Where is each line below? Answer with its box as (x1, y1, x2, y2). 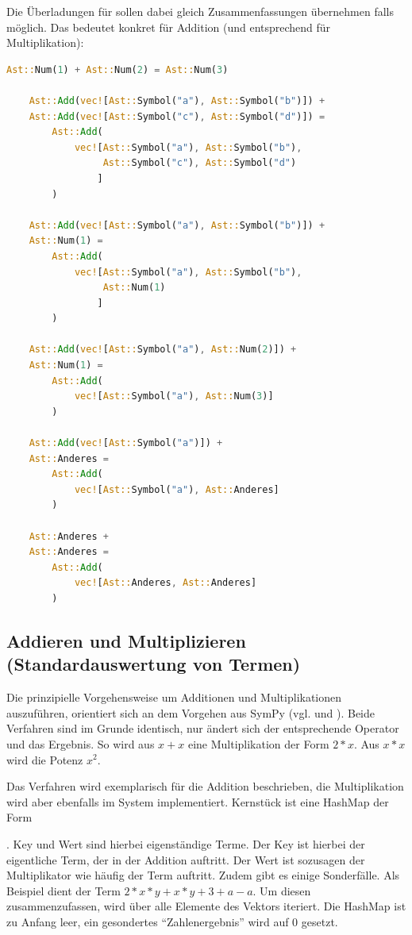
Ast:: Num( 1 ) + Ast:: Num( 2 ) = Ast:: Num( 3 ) (6, 63, 229, 75)
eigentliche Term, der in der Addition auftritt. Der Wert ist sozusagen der (6, 851, 365, 868)
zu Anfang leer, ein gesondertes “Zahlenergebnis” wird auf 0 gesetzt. (6, 913, 338, 929)
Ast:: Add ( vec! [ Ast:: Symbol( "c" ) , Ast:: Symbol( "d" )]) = (29, 110, 325, 122)
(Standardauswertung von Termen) (6, 652, 301, 676)
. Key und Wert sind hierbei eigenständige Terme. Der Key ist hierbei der (6, 835, 365, 852)
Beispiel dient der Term (6, 882, 121, 898)
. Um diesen (252, 882, 311, 898)
